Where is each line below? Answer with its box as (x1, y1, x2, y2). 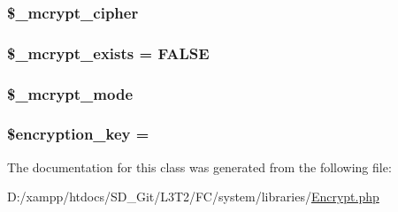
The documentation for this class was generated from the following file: (7, 157, 392, 176)
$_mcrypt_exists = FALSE (7, 42, 210, 64)
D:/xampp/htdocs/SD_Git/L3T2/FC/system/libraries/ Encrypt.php (7, 187, 379, 206)
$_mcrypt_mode (7, 82, 133, 104)
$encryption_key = (7, 123, 149, 145)
